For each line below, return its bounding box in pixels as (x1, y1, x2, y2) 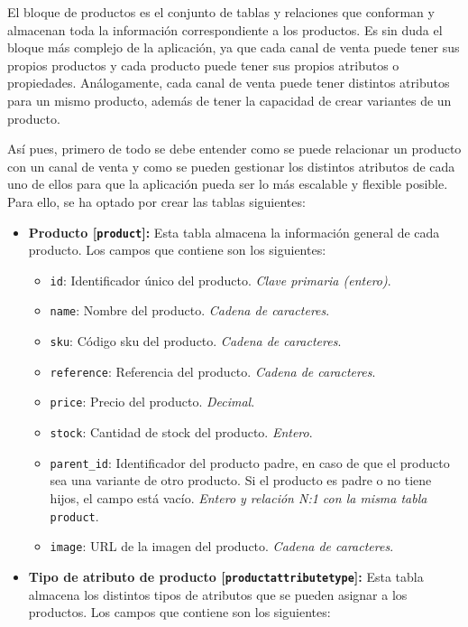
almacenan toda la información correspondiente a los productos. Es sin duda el (7, 20, 443, 39)
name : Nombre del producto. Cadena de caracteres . (50, 301, 330, 320)
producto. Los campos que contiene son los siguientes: (28, 240, 326, 259)
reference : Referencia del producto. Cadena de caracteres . (50, 361, 376, 380)
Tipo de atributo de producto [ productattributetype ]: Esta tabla (28, 566, 424, 585)
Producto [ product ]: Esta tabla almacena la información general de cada (28, 222, 440, 241)
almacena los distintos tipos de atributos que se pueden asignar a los (28, 585, 408, 604)
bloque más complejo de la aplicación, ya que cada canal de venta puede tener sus (7, 38, 460, 57)
